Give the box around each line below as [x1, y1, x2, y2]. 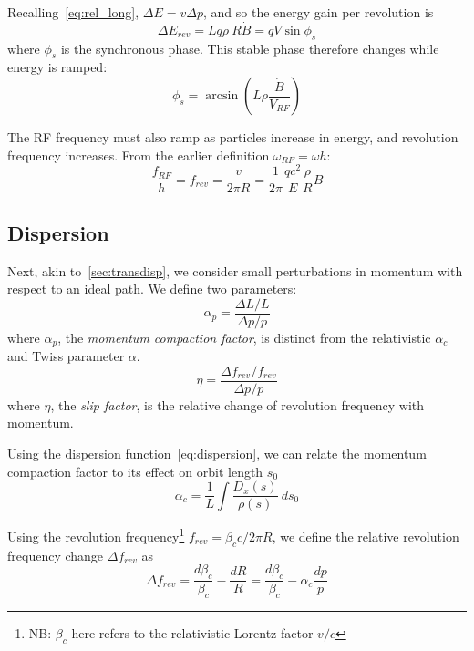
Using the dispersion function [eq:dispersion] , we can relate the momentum [7, 444, 427, 463]
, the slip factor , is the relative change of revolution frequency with [50, 395, 425, 414]
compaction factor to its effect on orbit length [7, 461, 263, 480]
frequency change [7, 545, 104, 564]
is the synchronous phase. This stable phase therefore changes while [60, 38, 439, 57]
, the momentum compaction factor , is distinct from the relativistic [57, 327, 431, 346]
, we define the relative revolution [272, 526, 459, 545]
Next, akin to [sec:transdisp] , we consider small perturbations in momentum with [7, 261, 463, 280]
